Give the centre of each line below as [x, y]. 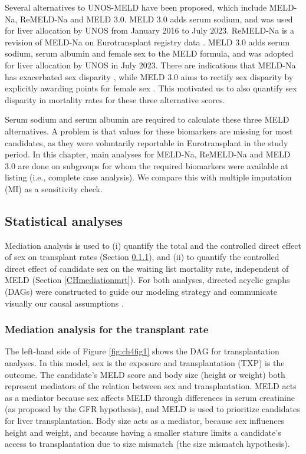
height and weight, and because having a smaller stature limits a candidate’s [143, 432]
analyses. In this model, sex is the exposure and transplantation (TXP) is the [145, 363]
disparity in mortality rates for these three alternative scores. [115, 99]
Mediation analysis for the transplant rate [107, 329]
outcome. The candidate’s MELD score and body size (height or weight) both [145, 374]
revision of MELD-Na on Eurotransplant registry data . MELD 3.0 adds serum [147, 42]
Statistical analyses [64, 220]
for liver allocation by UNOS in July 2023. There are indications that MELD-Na [150, 65]
